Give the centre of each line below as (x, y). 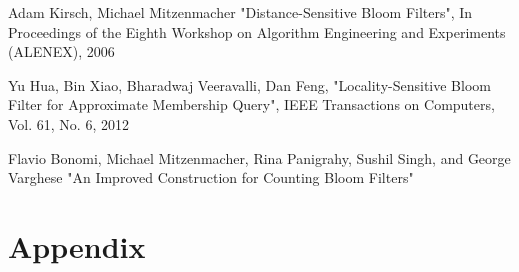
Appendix (77, 245)
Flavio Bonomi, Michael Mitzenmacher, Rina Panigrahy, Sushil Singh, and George (259, 157)
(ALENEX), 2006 (61, 51)
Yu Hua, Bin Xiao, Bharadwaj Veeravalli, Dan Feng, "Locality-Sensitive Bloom (249, 84)
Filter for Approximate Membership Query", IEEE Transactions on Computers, (251, 104)
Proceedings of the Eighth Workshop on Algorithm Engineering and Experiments (257, 31)
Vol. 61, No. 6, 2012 (68, 123)
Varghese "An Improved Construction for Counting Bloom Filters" (211, 177)
